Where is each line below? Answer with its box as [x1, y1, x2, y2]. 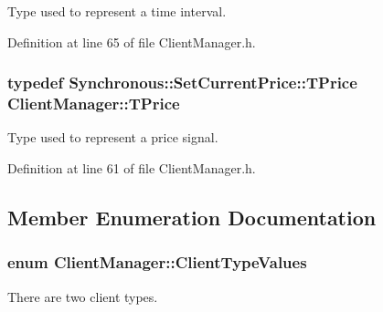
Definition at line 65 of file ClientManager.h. [7, 32, 256, 51]
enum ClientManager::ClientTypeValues [7, 251, 307, 274]
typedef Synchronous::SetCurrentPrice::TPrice [7, 71, 357, 94]
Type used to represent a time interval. [7, 2, 227, 20]
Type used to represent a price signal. [7, 128, 218, 147]
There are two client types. [7, 286, 158, 306]
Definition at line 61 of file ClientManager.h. [7, 158, 256, 177]
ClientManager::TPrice [7, 92, 180, 115]
